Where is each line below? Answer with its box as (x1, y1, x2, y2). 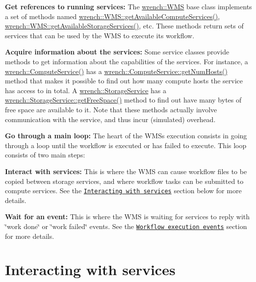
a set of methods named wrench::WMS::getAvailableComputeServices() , (5, 11, 220, 21)
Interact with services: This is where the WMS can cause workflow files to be (5, 166, 247, 176)
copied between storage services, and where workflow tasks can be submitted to (5, 176, 244, 186)
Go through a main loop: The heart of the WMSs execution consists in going (5, 130, 247, 141)
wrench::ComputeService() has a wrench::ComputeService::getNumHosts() (5, 66, 228, 76)
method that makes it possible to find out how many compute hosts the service (5, 76, 243, 86)
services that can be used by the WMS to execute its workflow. (5, 30, 195, 40)
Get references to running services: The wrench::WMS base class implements (5, 1, 252, 11)
